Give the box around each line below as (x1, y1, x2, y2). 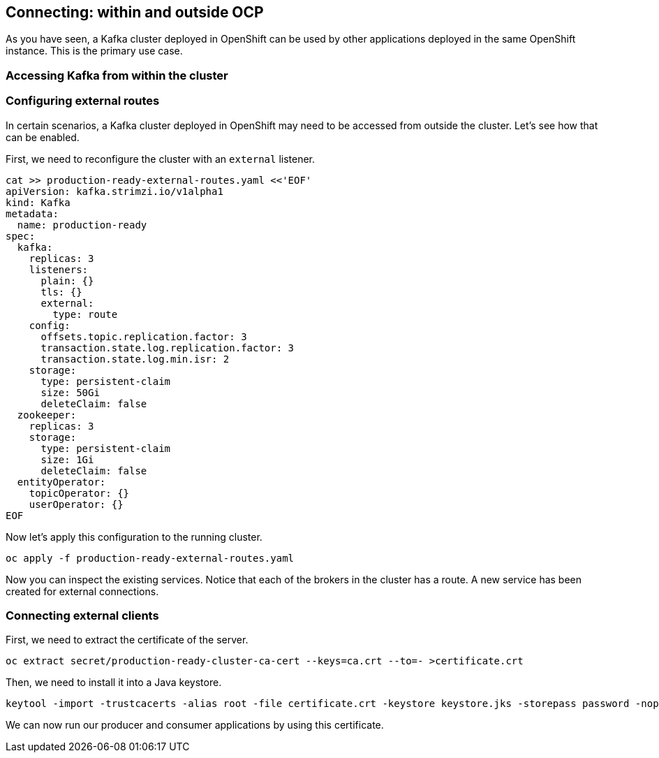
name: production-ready (17, 219, 147, 231)
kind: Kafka (6, 196, 71, 208)
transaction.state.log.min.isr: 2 (40, 353, 230, 365)
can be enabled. (6, 131, 80, 143)
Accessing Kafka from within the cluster (6, 68, 228, 82)
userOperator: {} (29, 498, 124, 510)
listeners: (29, 263, 89, 275)
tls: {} (40, 286, 82, 298)
